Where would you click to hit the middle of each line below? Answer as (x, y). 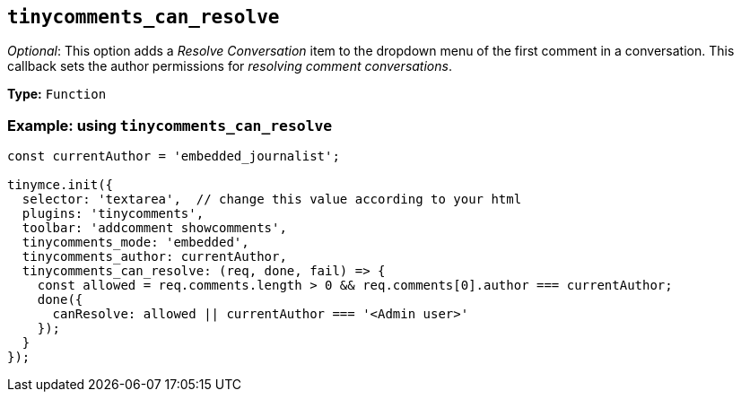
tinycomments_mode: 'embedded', (135, 243)
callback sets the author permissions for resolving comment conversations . (230, 66)
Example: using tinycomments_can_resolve (170, 125)
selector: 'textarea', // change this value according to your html (272, 199)
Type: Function (57, 94)
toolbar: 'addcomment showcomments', (154, 228)
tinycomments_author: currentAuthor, (154, 257)
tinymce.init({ (61, 185)
